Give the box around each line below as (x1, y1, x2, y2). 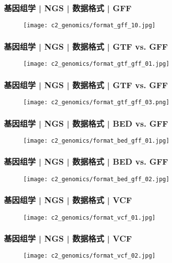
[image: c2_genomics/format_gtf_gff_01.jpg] (23, 60, 170, 68)
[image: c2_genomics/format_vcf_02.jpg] (23, 252, 156, 260)
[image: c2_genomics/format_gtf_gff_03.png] (23, 98, 170, 106)
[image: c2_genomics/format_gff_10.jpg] (23, 22, 156, 29)
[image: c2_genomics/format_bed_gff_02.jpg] (23, 175, 170, 183)
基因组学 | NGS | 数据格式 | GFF (4, 1, 132, 14)
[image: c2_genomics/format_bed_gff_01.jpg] (23, 137, 170, 144)
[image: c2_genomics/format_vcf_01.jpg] (23, 214, 156, 221)
